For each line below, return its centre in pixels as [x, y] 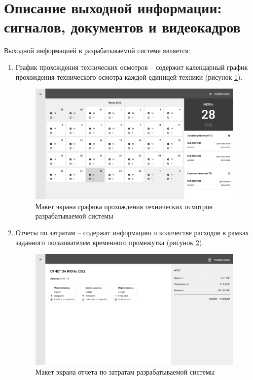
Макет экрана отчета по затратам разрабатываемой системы [125, 371]
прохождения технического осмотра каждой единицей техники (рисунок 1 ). [129, 77]
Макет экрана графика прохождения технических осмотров [124, 206]
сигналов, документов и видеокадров [122, 27]
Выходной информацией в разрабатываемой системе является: [97, 50]
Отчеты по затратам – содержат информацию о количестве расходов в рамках [132, 232]
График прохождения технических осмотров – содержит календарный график [132, 67]
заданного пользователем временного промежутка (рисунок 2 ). [110, 242]
